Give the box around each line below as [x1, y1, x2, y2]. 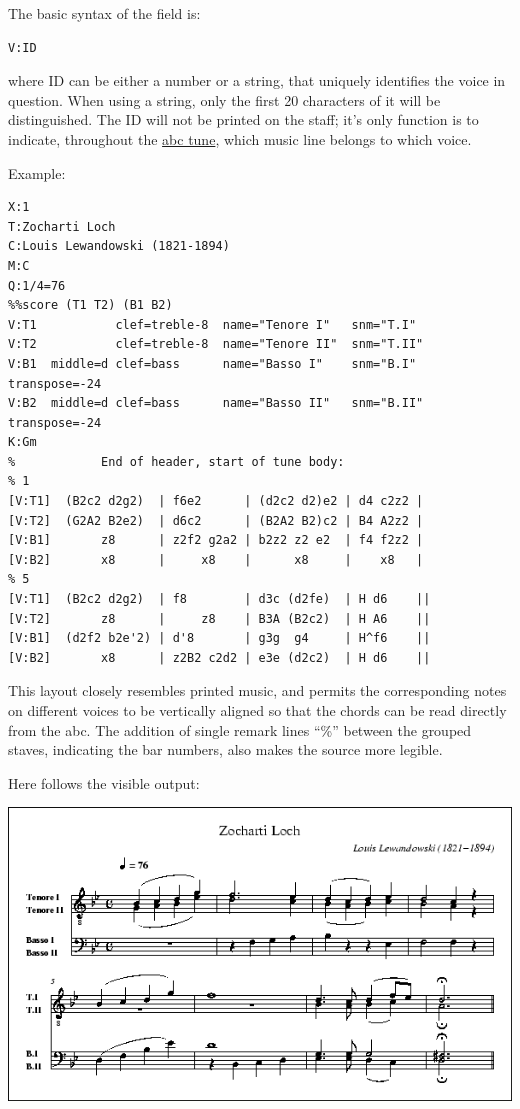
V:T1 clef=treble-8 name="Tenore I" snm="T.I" [8, 317, 417, 332]
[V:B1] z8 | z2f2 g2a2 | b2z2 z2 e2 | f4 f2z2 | [8, 533, 424, 548]
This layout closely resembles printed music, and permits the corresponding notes [8, 680, 507, 701]
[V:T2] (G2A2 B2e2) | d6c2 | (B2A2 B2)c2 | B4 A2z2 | [8, 513, 424, 528]
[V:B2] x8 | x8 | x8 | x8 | [8, 552, 424, 567]
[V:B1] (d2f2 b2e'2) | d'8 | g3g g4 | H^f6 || [8, 631, 431, 646]
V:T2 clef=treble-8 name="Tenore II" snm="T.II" [8, 337, 424, 352]
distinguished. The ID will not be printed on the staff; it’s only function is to [8, 109, 479, 130]
